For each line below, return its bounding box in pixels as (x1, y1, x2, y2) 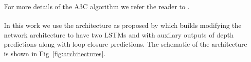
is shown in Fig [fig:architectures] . (4, 48, 106, 58)
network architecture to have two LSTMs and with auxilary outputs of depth (4, 29, 234, 39)
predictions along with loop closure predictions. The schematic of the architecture (4, 39, 247, 49)
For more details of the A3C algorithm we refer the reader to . (4, 1, 190, 11)
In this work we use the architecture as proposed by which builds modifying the (4, 20, 242, 30)
